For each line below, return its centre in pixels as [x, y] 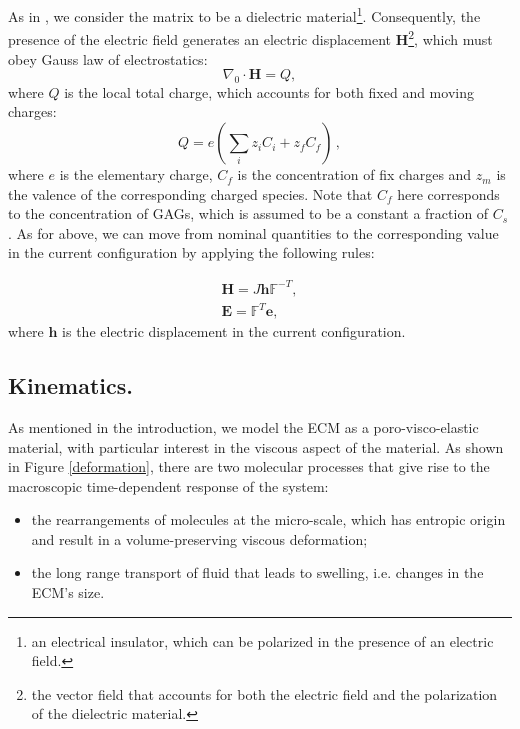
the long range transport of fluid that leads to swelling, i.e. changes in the [257, 572]
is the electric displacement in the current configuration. [234, 331]
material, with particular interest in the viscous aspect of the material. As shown [256, 446]
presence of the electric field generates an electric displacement [199, 38]
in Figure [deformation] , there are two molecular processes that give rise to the [249, 466]
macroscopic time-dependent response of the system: [168, 485]
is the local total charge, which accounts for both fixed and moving [269, 91]
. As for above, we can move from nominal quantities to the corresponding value [253, 232]
